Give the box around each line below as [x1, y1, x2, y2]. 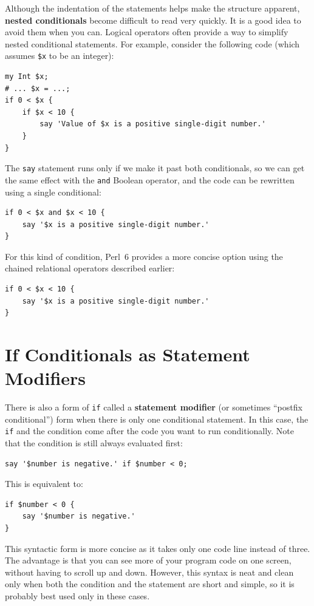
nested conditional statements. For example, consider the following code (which [5, 37, 300, 50]
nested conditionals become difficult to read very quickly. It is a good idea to [5, 13, 301, 26]
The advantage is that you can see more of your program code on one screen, [5, 554, 292, 567]
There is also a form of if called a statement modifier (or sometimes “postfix [5, 401, 302, 414]
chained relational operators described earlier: [5, 262, 175, 274]
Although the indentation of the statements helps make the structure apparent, [5, 2, 300, 14]
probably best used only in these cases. [5, 590, 150, 602]
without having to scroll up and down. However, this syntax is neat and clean [5, 565, 294, 578]
